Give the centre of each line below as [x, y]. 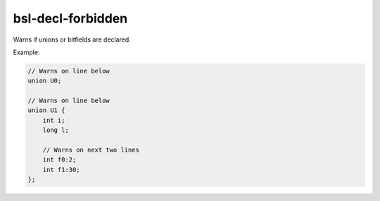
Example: [26, 52]
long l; [56, 130]
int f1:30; [61, 170]
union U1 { [46, 110]
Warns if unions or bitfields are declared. [72, 39]
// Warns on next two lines [91, 150]
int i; [54, 120]
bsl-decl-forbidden [70, 18]
